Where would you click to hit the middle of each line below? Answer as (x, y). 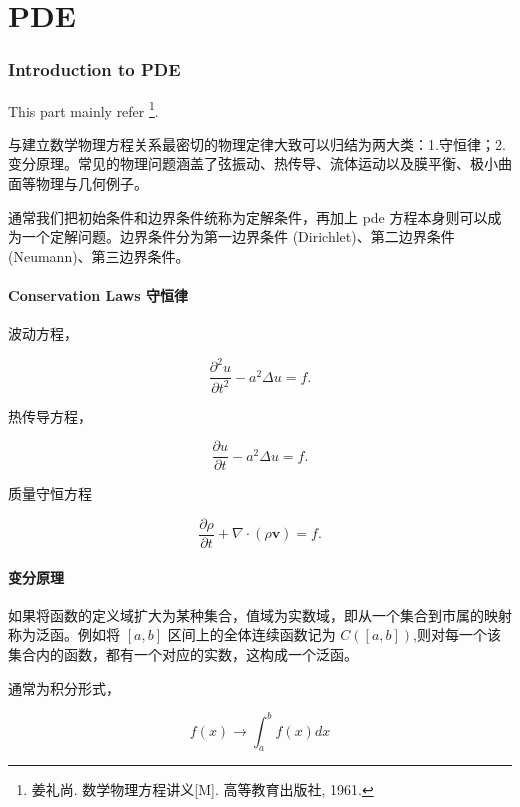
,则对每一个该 (457, 634)
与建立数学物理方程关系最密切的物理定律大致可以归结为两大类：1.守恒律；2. (257, 143)
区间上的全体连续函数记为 (251, 634)
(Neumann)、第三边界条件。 (99, 255)
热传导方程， (50, 415)
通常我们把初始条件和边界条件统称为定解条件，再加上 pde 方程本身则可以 (248, 216)
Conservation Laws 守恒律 (98, 295)
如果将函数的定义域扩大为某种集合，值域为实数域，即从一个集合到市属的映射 (260, 614)
